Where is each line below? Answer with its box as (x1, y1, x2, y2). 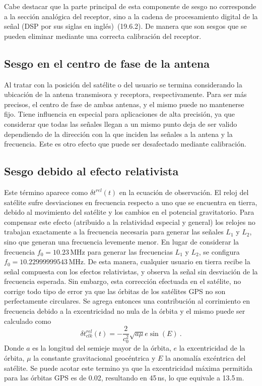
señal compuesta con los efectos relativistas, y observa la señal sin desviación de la (4, 266, 258, 276)
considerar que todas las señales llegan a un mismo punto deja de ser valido (4, 118, 237, 129)
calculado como (4, 315, 51, 326)
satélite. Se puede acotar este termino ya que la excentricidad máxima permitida (4, 362, 252, 373)
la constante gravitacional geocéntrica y (33, 352, 156, 363)
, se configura (199, 246, 240, 257)
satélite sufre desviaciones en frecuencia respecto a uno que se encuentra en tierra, (4, 197, 257, 207)
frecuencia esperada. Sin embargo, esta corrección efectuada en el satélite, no (4, 276, 241, 286)
